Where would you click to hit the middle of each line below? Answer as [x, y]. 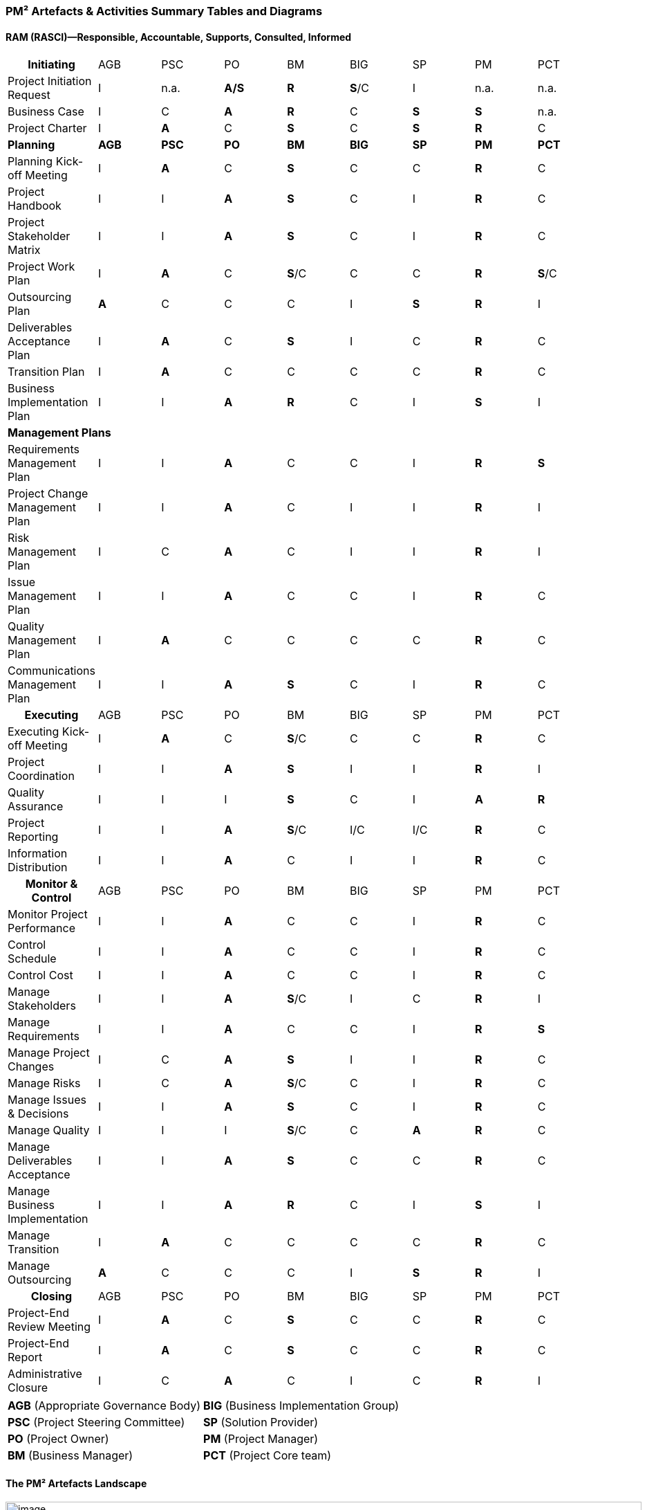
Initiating [51, 65]
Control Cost [40, 975]
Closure [28, 1388]
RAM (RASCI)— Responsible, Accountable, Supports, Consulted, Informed [179, 37]
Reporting [33, 837]
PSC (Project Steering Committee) [96, 1422]
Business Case [46, 112]
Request [29, 95]
